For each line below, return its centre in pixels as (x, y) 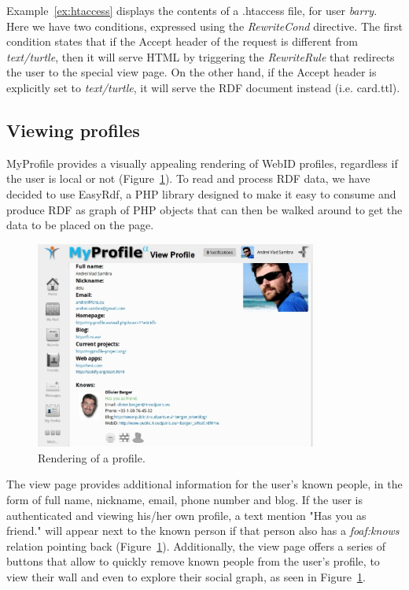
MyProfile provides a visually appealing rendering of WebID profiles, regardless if (202, 163)
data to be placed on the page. (80, 225)
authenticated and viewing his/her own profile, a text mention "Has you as (186, 515)
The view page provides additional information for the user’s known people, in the (204, 484)
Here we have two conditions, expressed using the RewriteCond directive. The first (204, 26)
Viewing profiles (73, 130)
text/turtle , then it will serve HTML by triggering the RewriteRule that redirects (201, 56)
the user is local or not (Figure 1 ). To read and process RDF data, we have (188, 178)
